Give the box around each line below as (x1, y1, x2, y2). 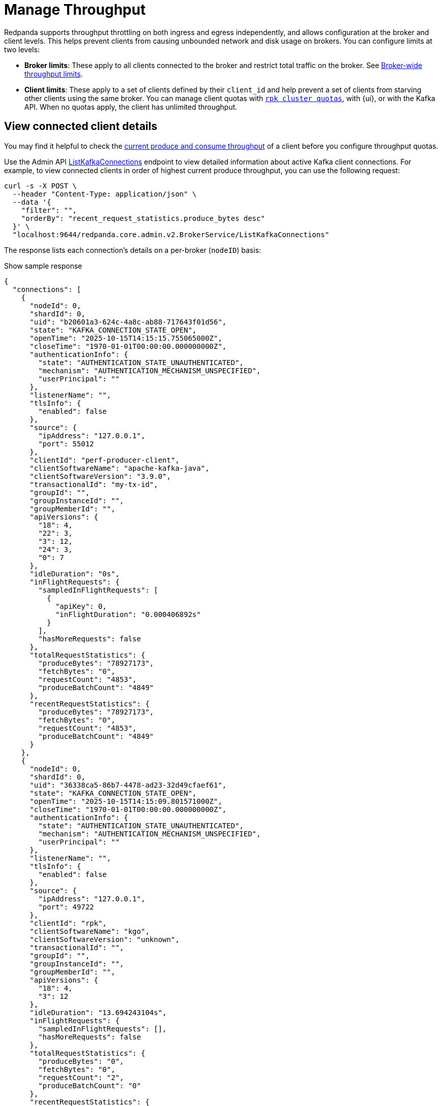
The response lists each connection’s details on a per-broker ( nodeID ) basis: (4, 245, 261, 254)
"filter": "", (21, 206, 77, 214)
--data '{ (12, 198, 51, 206)
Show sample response (4, 261, 82, 270)
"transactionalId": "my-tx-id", (29, 480, 158, 489)
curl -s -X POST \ (4, 181, 77, 190)
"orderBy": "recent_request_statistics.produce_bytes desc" (21, 214, 265, 222)
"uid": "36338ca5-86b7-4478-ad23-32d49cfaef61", (29, 780, 227, 789)
